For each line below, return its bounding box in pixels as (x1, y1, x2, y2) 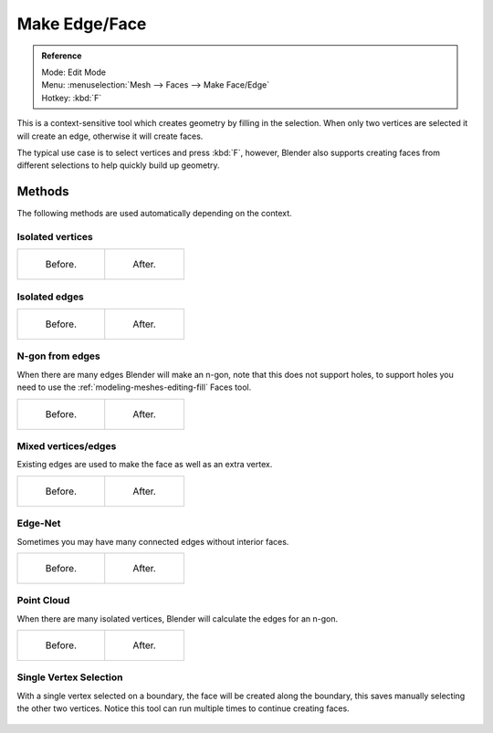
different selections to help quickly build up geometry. (16, 160, 220, 171)
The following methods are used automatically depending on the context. (16, 208, 292, 219)
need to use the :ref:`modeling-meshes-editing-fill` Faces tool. (16, 382, 252, 393)
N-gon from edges (16, 350, 100, 362)
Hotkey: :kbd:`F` (41, 92, 102, 103)
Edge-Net (16, 517, 61, 529)
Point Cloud (16, 594, 70, 607)
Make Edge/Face (16, 14, 147, 34)
